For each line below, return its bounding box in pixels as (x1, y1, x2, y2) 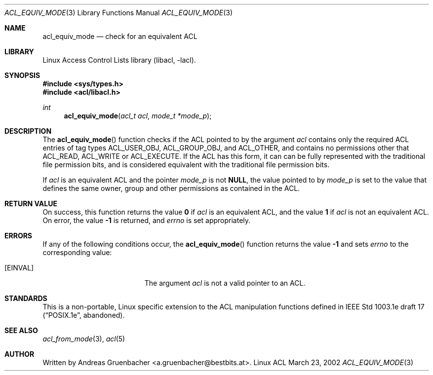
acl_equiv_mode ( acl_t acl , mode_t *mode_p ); (64, 112, 212, 120)
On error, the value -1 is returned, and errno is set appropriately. (42, 216, 251, 225)
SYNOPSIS (4, 71, 40, 79)
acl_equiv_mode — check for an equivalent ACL (42, 32, 197, 40)
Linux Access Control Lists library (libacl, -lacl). (42, 56, 196, 64)
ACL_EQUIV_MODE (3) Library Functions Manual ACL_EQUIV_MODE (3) (4, 8, 233, 17)
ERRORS (4, 231, 33, 240)
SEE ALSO (4, 326, 38, 335)
